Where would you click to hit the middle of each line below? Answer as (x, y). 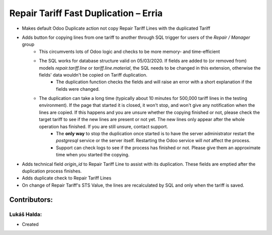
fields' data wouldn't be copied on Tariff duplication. (93, 75)
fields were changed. (78, 89)
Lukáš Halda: (26, 214)
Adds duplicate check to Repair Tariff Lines (67, 178)
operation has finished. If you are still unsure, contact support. (104, 127)
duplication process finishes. (52, 171)
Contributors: (31, 199)
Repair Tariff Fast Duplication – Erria (86, 13)
